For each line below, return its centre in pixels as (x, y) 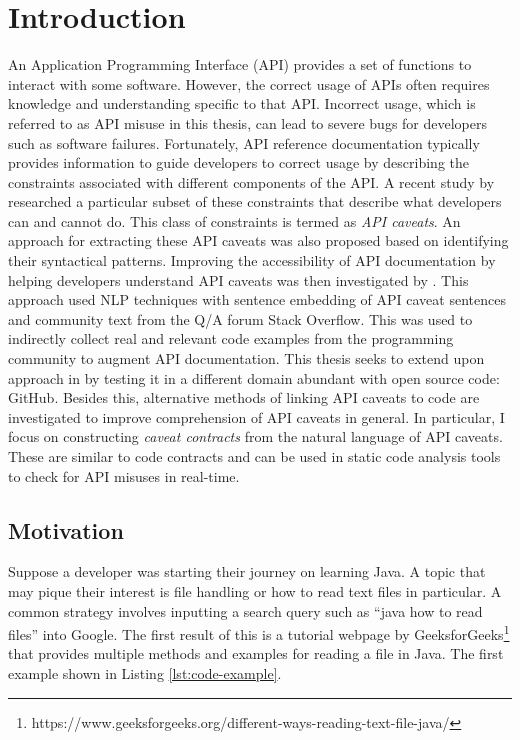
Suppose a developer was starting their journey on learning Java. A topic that (247, 571)
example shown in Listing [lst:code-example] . (145, 673)
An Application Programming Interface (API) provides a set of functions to (240, 64)
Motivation (66, 529)
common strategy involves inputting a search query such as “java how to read (245, 610)
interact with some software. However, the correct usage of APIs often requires (249, 83)
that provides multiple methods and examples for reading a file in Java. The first (256, 653)
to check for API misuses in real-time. (124, 475)
